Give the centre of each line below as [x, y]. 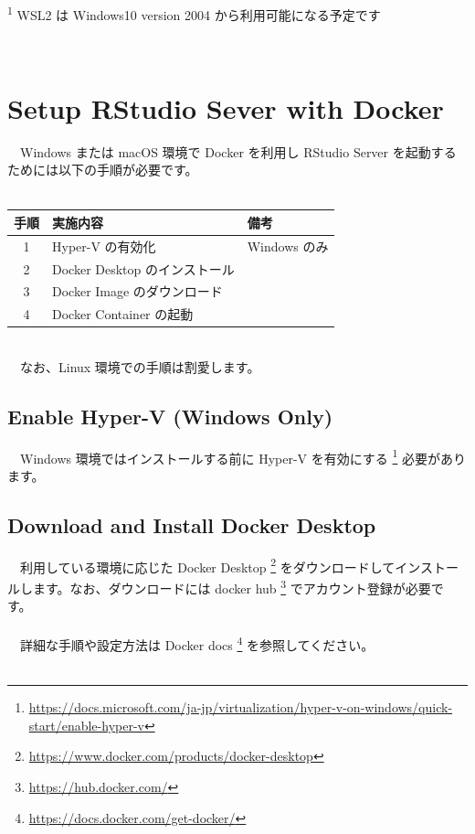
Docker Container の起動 [123, 314]
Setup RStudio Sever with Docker [226, 107]
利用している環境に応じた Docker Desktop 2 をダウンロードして [207, 565]
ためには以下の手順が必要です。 [103, 170]
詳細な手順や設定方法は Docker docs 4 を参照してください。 [197, 644]
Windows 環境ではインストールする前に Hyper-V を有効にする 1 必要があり [243, 456]
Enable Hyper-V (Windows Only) [170, 416]
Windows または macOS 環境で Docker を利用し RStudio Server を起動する [238, 151]
